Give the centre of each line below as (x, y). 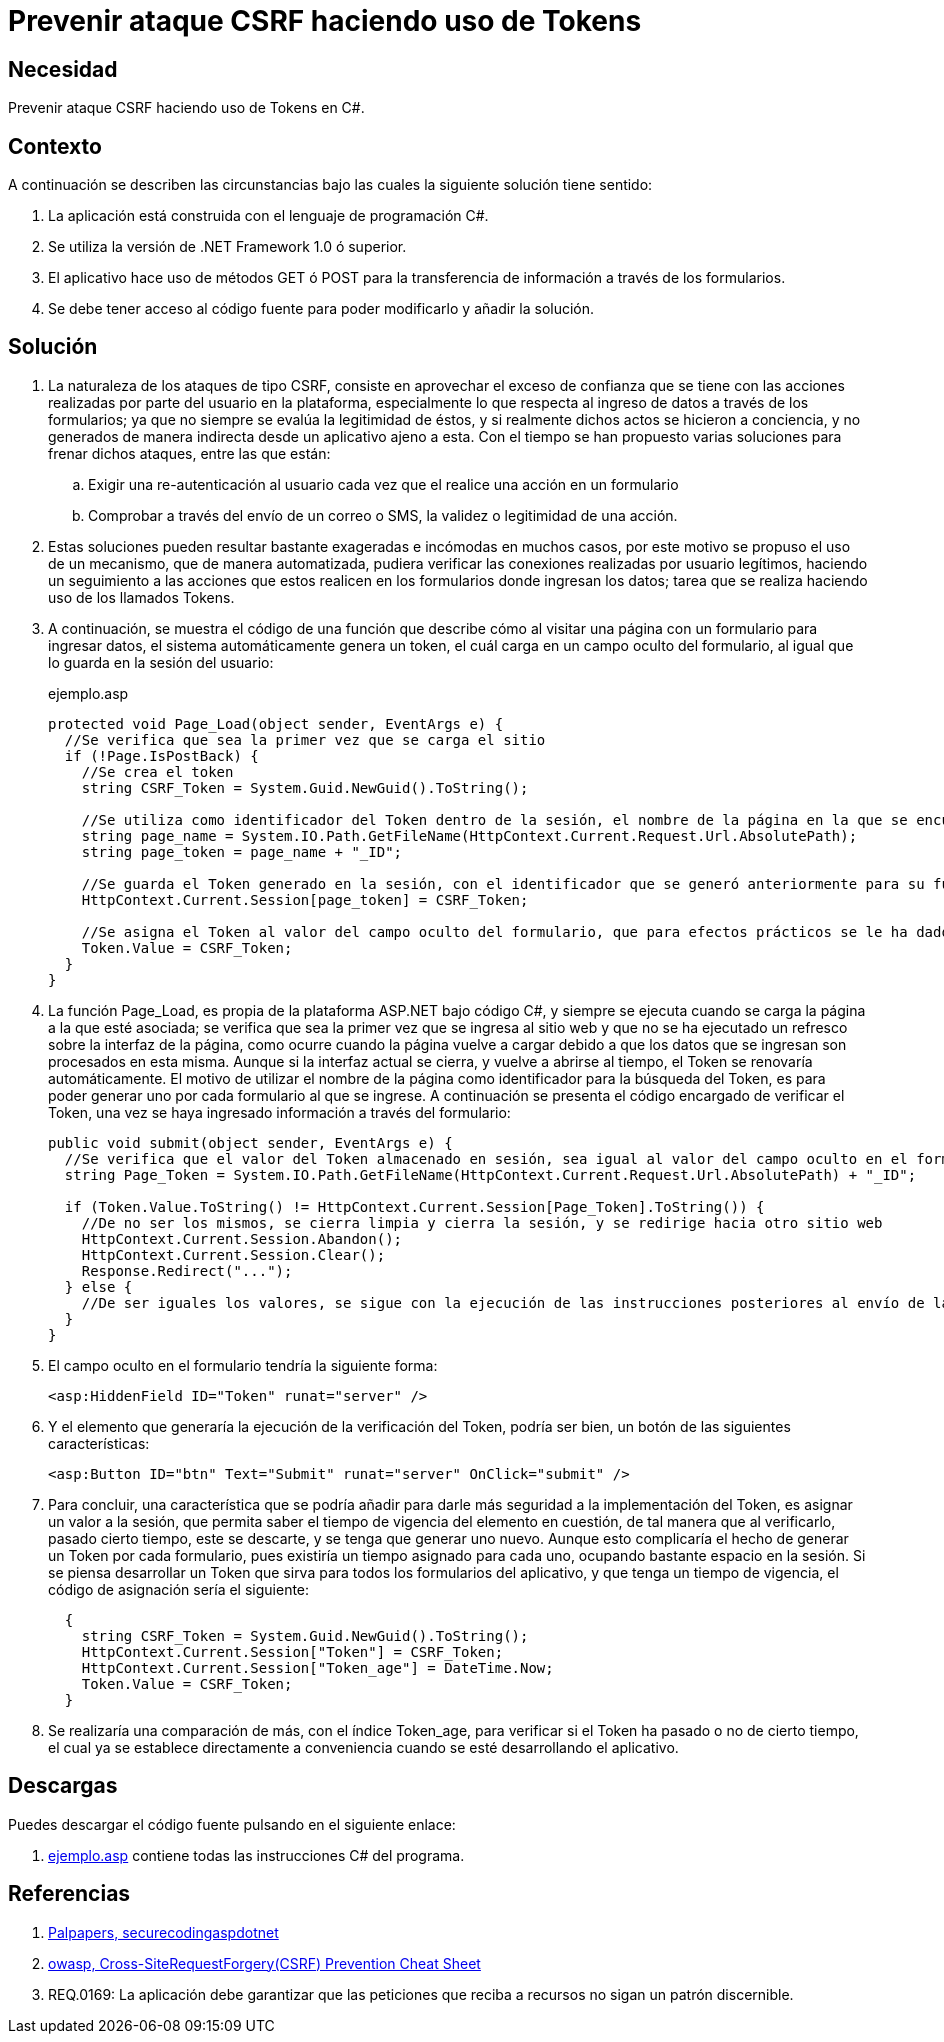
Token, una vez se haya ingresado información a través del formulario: (279, 1112)
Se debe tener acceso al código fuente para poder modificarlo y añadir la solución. (321, 309)
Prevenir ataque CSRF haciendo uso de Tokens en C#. (186, 108)
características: (99, 1443)
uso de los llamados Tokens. (141, 597)
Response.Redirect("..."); (187, 1270)
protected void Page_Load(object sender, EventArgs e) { (276, 723)
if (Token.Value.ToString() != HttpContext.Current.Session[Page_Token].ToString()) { (414, 1206)
